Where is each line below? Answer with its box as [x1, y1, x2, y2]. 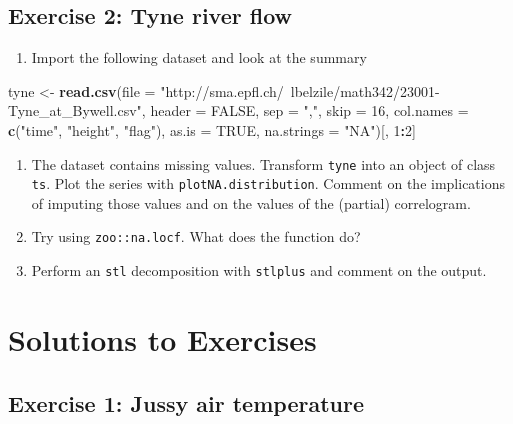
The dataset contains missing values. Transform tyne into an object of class [31, 153, 496, 174]
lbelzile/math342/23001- [290, 80, 440, 101]
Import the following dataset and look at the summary [31, 47, 367, 68]
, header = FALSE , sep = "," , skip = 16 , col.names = [141, 100, 469, 121]
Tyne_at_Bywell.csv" [8, 100, 142, 121]
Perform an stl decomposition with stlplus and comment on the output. [31, 260, 487, 281]
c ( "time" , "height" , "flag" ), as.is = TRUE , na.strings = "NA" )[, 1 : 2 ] [8, 119, 416, 140]
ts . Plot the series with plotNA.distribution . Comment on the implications [31, 173, 505, 194]
